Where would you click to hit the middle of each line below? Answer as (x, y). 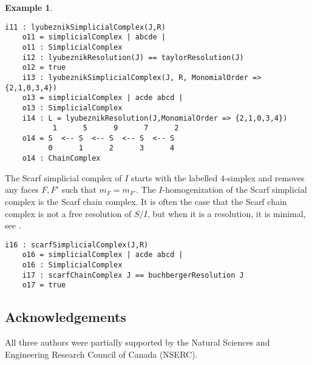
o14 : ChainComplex (61, 159)
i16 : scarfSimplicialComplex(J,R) (77, 245)
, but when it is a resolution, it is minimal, (226, 213)
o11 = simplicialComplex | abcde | (94, 37)
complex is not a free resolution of (68, 213)
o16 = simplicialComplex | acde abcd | (103, 255)
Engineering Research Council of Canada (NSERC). (101, 354)
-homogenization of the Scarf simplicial (235, 189)
